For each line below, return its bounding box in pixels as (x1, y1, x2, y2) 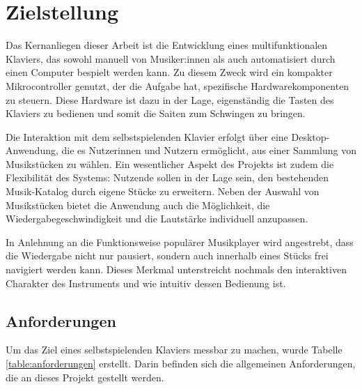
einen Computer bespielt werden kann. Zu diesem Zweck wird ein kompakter (6, 65, 333, 79)
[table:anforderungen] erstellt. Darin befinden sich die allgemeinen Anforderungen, (6, 356, 356, 371)
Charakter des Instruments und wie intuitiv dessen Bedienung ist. (6, 275, 286, 290)
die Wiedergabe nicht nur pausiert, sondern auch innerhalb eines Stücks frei (6, 248, 329, 263)
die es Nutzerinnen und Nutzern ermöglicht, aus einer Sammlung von (61, 143, 356, 158)
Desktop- (291, 129, 330, 144)
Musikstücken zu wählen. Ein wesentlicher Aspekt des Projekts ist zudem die (6, 156, 334, 171)
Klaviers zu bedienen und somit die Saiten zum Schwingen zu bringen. (6, 106, 306, 121)
